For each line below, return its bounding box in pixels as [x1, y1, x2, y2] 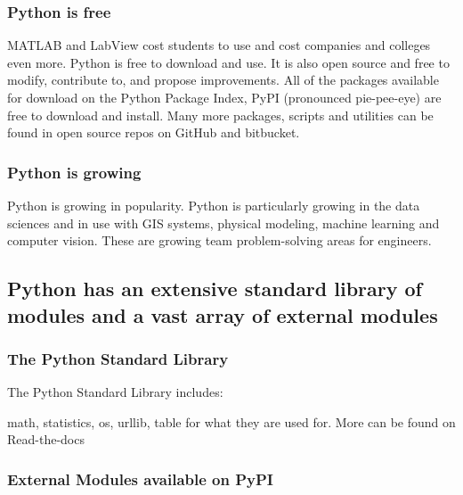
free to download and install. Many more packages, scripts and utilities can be [7, 105, 434, 124]
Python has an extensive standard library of [7, 275, 422, 302]
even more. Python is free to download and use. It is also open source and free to [7, 53, 450, 71]
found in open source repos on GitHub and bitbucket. [7, 123, 300, 142]
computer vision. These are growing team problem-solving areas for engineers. [7, 231, 432, 250]
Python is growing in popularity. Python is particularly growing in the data [7, 196, 420, 214]
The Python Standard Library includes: [7, 383, 223, 401]
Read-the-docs [7, 430, 85, 449]
